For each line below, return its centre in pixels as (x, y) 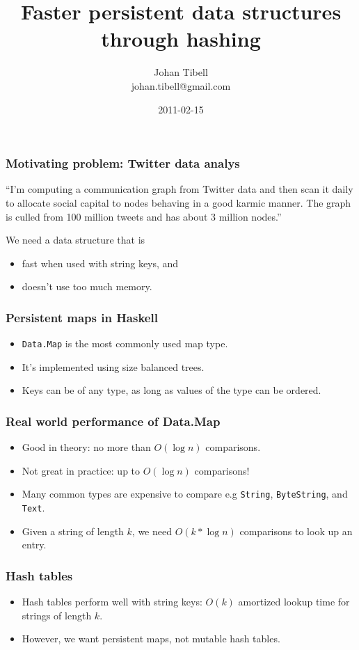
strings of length (57, 615)
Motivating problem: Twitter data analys (123, 163)
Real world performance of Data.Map (113, 421)
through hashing (181, 39)
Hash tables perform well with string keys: (112, 602)
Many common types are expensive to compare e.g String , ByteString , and (185, 494)
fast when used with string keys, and (100, 263)
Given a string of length (73, 531)
